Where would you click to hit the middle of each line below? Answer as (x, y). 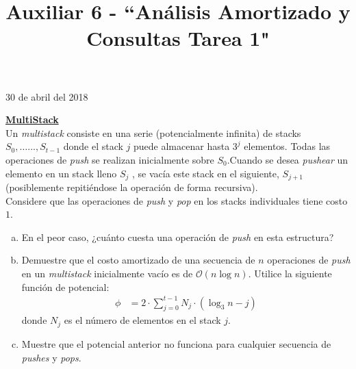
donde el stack (93, 146)
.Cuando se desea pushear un (288, 159)
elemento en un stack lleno (61, 173)
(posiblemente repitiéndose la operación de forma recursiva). (132, 187)
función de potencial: (65, 287)
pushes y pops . (51, 357)
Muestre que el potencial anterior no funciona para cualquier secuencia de (176, 343)
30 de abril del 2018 (47, 96)
